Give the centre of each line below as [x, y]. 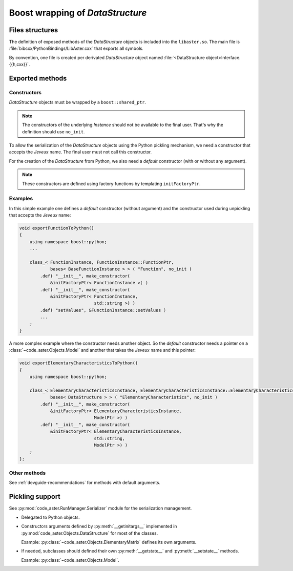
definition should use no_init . [53, 131]
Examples [21, 199]
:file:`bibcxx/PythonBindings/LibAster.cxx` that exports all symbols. [76, 48]
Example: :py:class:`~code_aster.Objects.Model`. [70, 560]
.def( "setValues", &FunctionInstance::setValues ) [103, 310]
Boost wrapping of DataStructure [78, 13]
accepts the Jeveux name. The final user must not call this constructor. [81, 152]
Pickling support [35, 497]
